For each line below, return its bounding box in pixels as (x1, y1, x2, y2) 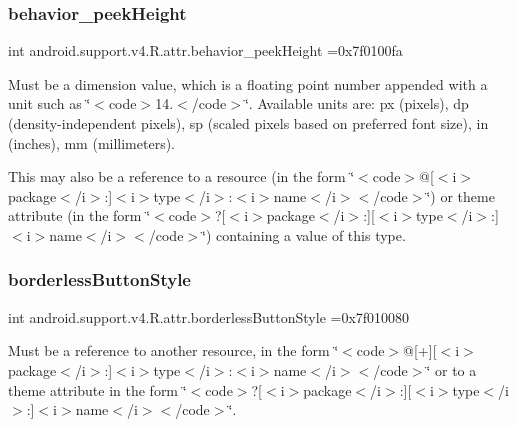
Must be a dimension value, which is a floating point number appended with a (8, 73, 488, 94)
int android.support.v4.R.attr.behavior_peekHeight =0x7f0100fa (8, 40, 403, 61)
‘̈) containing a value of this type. (202, 224, 406, 245)
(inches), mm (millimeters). (8, 132, 176, 153)
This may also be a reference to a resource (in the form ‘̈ (8, 166, 355, 187)
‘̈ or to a (426, 359, 477, 380)
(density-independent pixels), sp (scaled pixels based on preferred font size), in (8, 113, 489, 133)
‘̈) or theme (426, 185, 495, 206)
